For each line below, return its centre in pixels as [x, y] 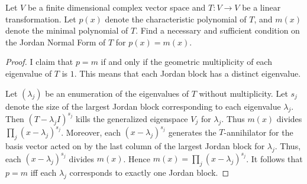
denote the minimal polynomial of [67, 30]
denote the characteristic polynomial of [176, 19]
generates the [192, 132]
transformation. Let [41, 19]
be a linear [261, 7]
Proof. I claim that [39, 62]
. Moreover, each [91, 132]
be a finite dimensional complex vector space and [117, 7]
